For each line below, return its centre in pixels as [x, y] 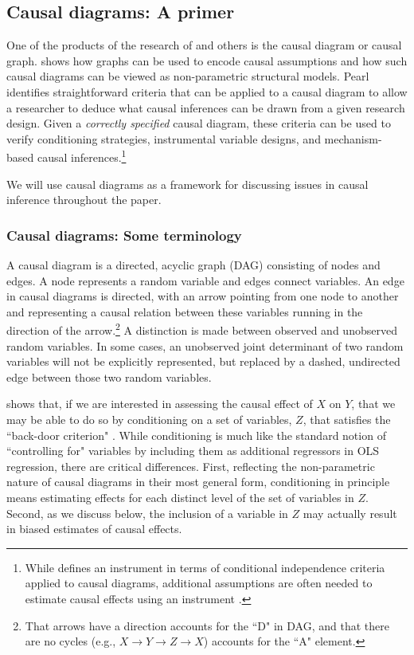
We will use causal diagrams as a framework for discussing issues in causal [187, 184]
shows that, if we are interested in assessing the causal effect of [160, 404]
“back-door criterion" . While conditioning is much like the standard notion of [196, 435]
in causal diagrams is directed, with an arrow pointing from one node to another [203, 296]
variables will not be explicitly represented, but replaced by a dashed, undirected [203, 361]
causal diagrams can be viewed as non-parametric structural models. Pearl [188, 76]
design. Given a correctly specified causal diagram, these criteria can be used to [199, 123]
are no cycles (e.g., [70, 641]
